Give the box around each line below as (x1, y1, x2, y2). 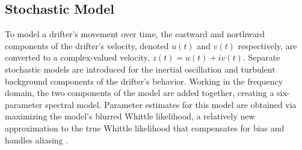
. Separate (242, 51, 280, 64)
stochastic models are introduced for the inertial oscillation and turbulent (5, 62, 276, 75)
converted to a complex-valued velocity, (5, 51, 150, 64)
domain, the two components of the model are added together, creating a (5, 86, 274, 99)
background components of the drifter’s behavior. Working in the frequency (5, 74, 283, 87)
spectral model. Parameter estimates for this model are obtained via (45, 98, 297, 110)
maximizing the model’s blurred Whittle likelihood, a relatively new (5, 110, 255, 122)
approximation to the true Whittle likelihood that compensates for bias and (5, 121, 285, 134)
